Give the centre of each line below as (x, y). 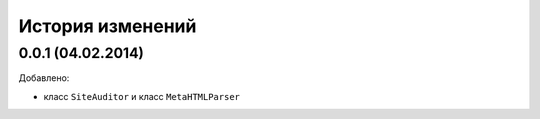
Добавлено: (44, 78)
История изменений (107, 26)
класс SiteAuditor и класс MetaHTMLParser (141, 96)
